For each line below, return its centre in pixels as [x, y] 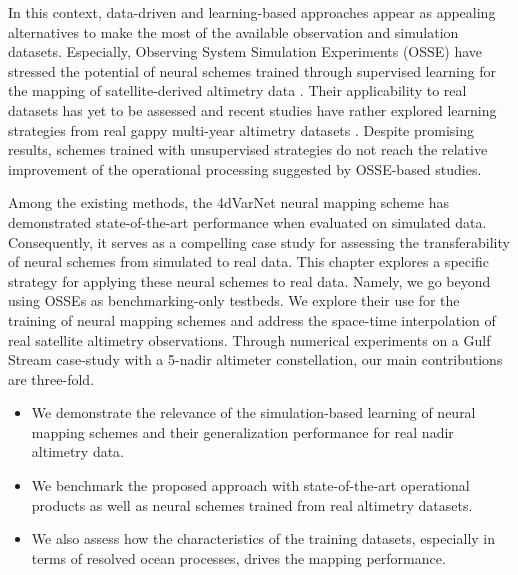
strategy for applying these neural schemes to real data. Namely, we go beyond [249, 280]
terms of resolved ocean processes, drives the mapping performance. [238, 557]
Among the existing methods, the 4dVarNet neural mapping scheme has [228, 202]
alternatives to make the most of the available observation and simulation [233, 31]
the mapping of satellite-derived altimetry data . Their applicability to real [237, 90]
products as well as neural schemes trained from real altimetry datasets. [252, 504]
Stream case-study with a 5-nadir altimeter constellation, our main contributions [255, 359]
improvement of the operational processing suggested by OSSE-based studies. [245, 168]
